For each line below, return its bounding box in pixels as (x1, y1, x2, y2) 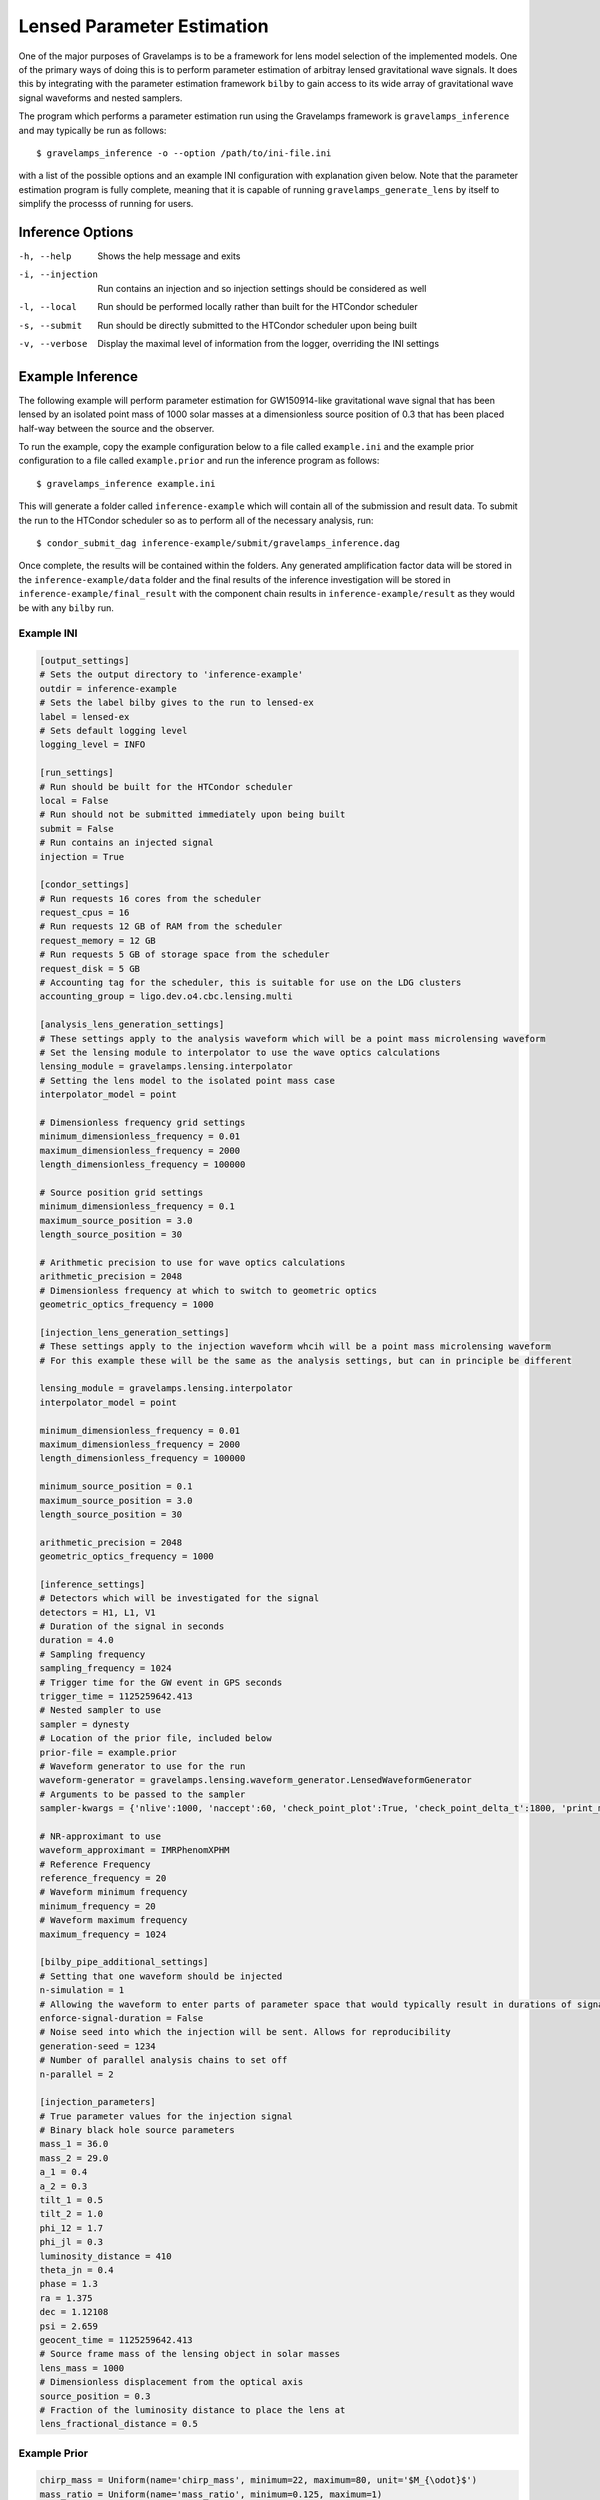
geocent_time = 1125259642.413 (39, 2334, 194, 2345)
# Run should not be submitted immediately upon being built (39, 809, 346, 820)
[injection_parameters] (39, 2096, 157, 2108)
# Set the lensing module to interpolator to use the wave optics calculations (39, 1047, 441, 1058)
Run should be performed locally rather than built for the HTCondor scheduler (97, 301, 419, 313)
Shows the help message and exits (97, 250, 241, 262)
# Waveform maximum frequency (39, 1915, 188, 1926)
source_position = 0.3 (39, 2390, 151, 2402)
